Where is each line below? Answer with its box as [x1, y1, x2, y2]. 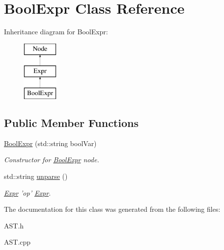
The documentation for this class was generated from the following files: [4, 204, 221, 214]
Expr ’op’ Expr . [4, 187, 51, 198]
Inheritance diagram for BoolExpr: [4, 26, 108, 37]
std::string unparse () [4, 171, 68, 181]
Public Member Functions [4, 115, 139, 130]
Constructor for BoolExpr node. [4, 154, 99, 165]
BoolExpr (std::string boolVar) [4, 138, 97, 148]
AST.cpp [4, 237, 31, 247]
